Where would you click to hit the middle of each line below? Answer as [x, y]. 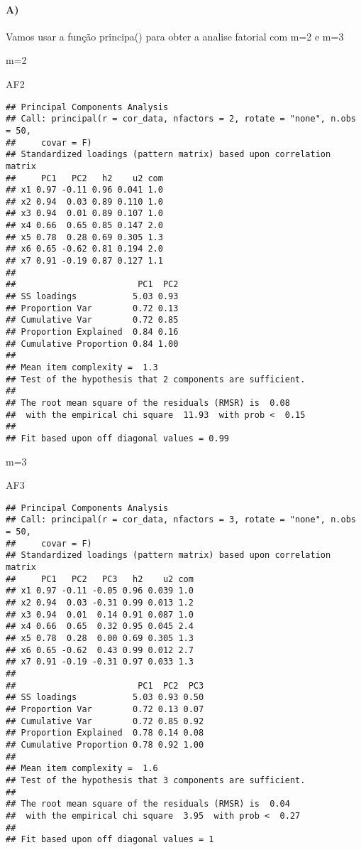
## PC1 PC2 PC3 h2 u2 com [100, 579]
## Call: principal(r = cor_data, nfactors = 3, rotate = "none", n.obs [181, 520]
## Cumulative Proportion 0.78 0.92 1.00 [105, 744]
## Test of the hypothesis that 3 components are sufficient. [156, 780]
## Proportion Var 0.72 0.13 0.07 [105, 709]
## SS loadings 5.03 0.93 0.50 [105, 698]
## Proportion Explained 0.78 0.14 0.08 [105, 733]
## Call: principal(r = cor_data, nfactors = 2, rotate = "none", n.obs [181, 119]
